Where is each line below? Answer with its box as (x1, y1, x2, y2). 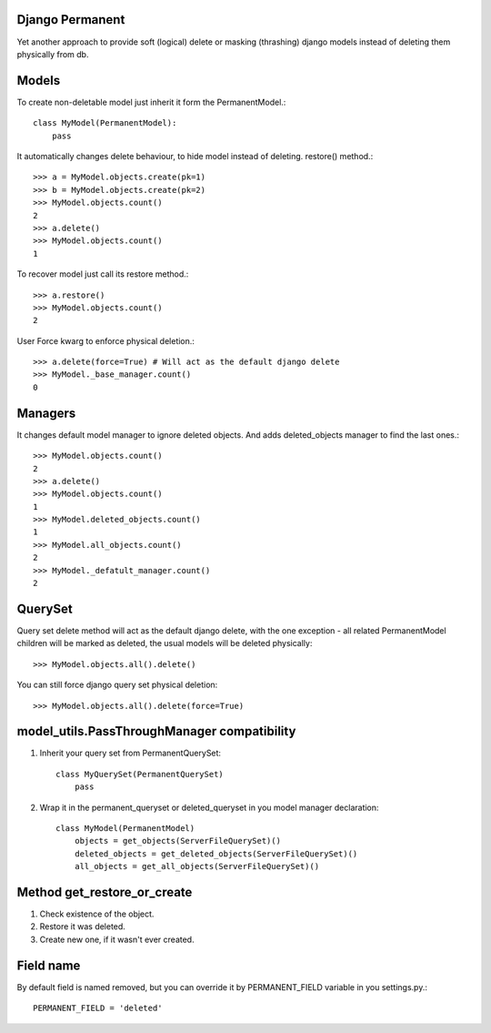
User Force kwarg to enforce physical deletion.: (16, 335, 195, 346)
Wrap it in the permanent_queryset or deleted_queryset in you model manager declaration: (39, 802, 379, 813)
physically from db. (16, 48, 89, 59)
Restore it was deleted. (39, 921, 126, 932)
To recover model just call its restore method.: (16, 268, 189, 279)
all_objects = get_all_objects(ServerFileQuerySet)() (74, 861, 320, 872)
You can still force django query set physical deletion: (16, 679, 218, 691)
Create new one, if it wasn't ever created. (39, 934, 195, 945)
